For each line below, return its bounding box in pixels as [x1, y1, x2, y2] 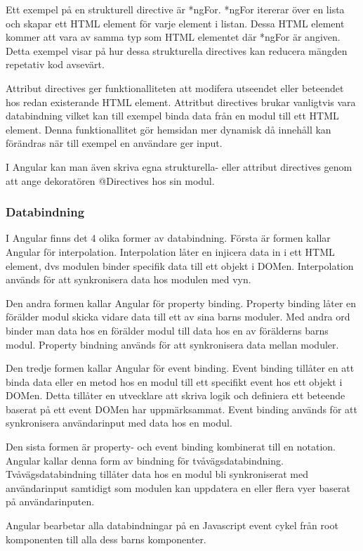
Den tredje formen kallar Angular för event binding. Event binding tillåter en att [6, 361, 355, 375]
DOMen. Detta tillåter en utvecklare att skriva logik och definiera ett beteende [6, 388, 345, 403]
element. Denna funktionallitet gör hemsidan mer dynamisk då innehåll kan [6, 122, 331, 136]
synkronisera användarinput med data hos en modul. [6, 415, 232, 430]
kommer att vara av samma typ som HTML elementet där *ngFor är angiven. [6, 30, 341, 44]
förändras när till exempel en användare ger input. [6, 136, 223, 150]
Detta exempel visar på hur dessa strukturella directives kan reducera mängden [6, 43, 348, 58]
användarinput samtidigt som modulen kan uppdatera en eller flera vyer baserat [6, 480, 350, 495]
